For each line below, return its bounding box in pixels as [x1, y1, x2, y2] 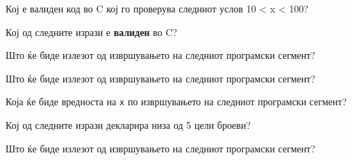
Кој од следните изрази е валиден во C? [6, 24, 178, 39]
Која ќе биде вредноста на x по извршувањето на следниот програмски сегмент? [6, 94, 347, 109]
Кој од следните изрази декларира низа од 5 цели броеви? [6, 118, 251, 132]
